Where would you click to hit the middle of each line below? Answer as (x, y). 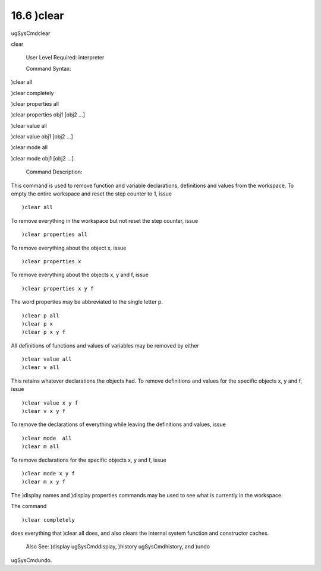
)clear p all (40, 316)
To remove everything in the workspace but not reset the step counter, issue (105, 220)
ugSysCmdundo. (32, 560)
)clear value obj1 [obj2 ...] (42, 137)
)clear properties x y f (58, 288)
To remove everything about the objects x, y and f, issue (80, 275)
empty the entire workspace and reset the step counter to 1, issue (92, 194)
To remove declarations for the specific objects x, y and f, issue (89, 460)
